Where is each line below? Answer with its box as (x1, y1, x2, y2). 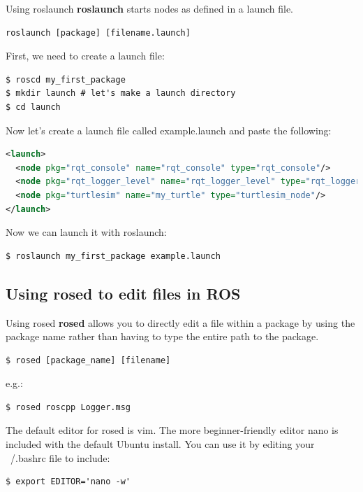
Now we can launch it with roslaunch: (6, 225, 167, 239)
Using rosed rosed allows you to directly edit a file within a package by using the (6, 315, 355, 330)
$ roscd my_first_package (6, 74, 126, 85)
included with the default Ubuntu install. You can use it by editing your (6, 437, 315, 451)
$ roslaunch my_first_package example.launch (6, 251, 221, 261)
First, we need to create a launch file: (6, 48, 165, 63)
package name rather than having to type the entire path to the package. (6, 329, 319, 344)
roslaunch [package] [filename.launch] (6, 27, 191, 38)
